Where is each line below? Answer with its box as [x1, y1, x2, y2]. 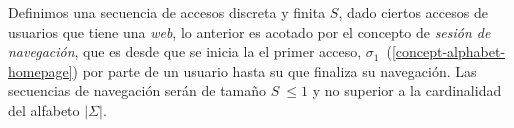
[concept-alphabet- [391, 41, 506, 62]
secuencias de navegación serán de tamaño [8, 80, 267, 101]
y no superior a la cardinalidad [312, 80, 502, 101]
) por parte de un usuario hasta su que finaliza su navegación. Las [72, 60, 477, 81]
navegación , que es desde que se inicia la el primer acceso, [8, 41, 362, 62]
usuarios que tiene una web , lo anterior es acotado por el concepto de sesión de [8, 21, 491, 42]
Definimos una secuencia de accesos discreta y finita [8, 2, 326, 22]
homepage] [8, 60, 73, 81]
